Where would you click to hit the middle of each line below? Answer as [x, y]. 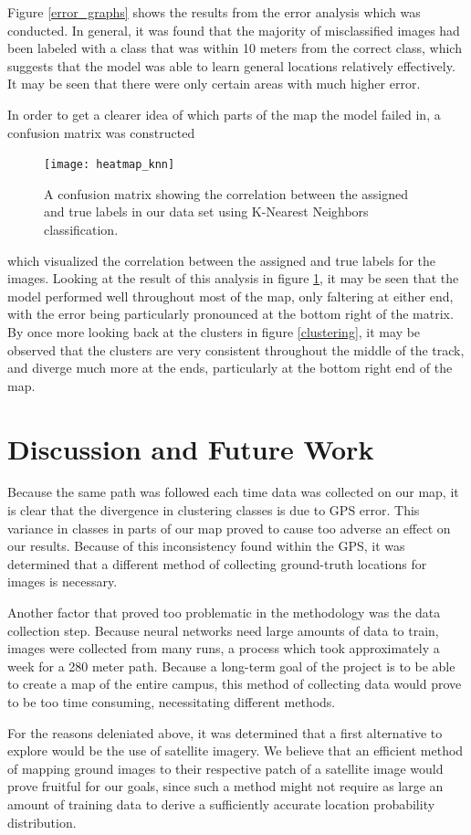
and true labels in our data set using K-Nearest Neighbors [206, 211]
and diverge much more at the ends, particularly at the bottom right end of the [230, 368]
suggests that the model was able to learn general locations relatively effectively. [231, 65]
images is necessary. [63, 581]
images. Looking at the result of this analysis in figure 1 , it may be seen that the [233, 278]
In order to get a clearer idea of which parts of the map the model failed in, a [224, 114]
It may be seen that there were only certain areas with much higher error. [214, 84]
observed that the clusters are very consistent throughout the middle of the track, [236, 349]
